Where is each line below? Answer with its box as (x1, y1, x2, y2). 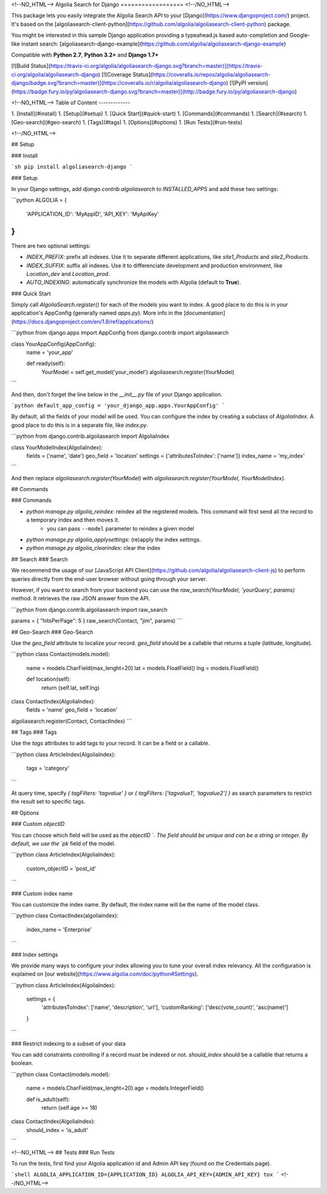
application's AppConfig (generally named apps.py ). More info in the (11, 309, 183, 317)
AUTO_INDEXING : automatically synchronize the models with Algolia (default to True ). (26, 279, 242, 286)
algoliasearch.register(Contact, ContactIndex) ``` (11, 717, 132, 725)
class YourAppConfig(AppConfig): (11, 340, 96, 347)
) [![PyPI (226, 79, 246, 87)
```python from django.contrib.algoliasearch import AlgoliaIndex (11, 432, 170, 440)
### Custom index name (11, 890, 73, 897)
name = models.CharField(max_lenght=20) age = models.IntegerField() (26, 1084, 204, 1092)
